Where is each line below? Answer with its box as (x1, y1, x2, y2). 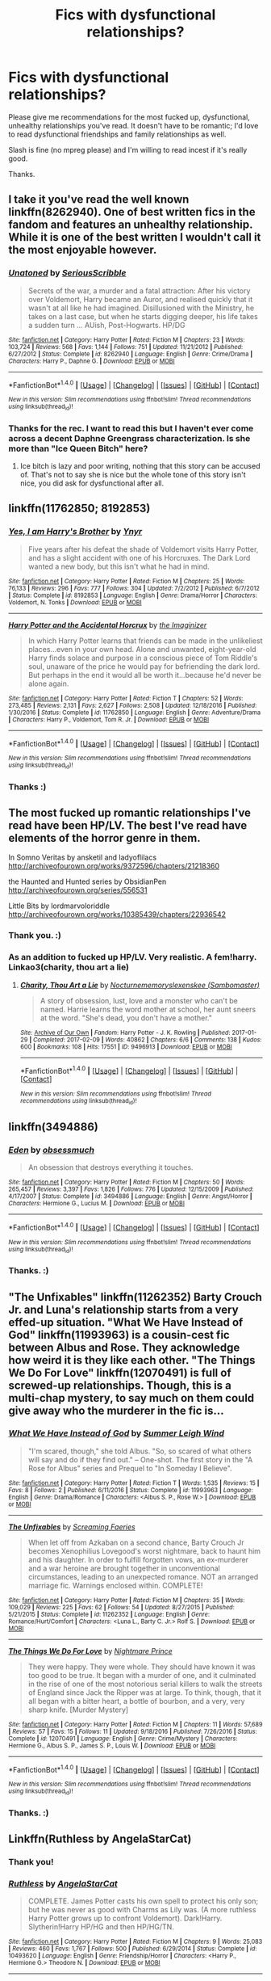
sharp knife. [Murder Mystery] (27, 1705, 129, 1714)
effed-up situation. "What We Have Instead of (8, 1315, 244, 1329)
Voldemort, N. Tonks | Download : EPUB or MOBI (8, 598, 143, 607)
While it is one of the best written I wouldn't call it (8, 230, 261, 244)
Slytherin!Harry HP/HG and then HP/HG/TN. (27, 1922, 175, 1932)
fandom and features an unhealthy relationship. (8, 218, 253, 232)
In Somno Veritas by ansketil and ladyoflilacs (8, 852, 157, 862)
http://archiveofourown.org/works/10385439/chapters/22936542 (8, 910, 227, 919)
